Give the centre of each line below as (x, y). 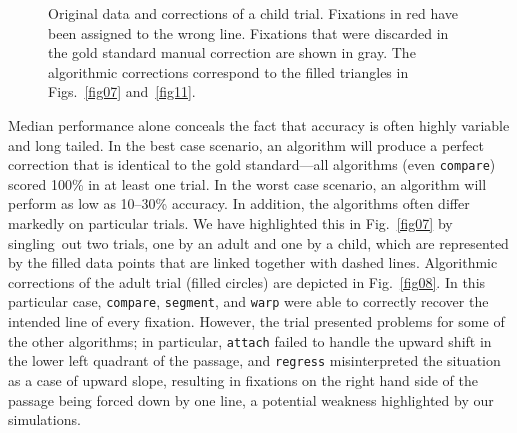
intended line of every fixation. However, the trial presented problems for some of (256, 321)
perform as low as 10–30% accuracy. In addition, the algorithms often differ (239, 203)
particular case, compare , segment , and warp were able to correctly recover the (248, 301)
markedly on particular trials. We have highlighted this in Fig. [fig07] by (230, 223)
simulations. (44, 419)
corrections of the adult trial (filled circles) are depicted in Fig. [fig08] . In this (247, 281)
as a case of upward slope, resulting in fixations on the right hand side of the (243, 379)
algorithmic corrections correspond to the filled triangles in (228, 71)
